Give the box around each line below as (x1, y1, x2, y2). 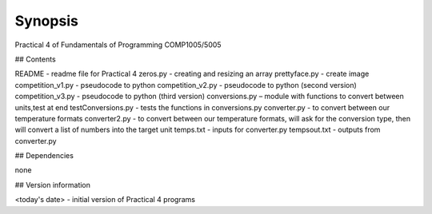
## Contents (14, 54, 56, 64)
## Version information (14, 180, 91, 189)
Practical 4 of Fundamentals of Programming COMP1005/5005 (14, 40, 222, 50)
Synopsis (14, 12, 79, 30)
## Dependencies (14, 151, 74, 160)
